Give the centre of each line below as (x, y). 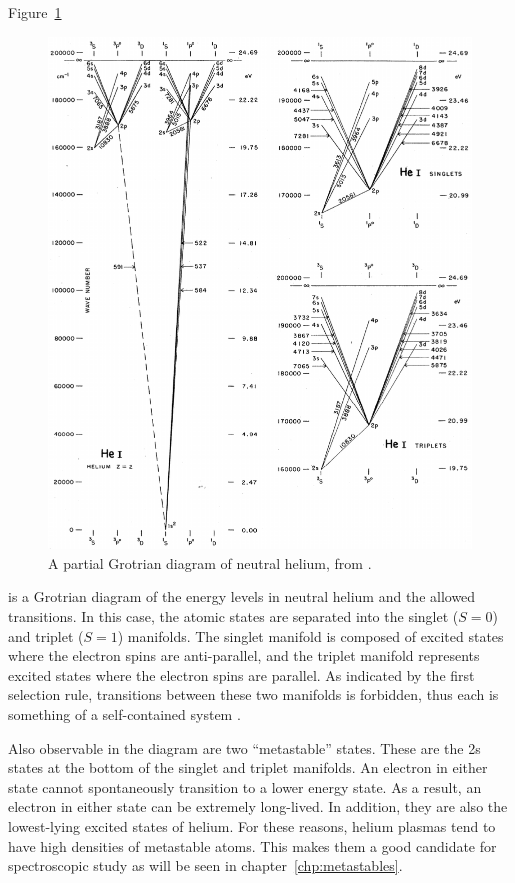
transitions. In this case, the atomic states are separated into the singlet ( (233, 615)
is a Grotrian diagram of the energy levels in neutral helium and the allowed (242, 596)
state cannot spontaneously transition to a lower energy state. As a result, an (245, 786)
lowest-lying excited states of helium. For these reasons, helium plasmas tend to (252, 825)
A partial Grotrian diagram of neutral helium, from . (210, 562)
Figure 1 (35, 12)
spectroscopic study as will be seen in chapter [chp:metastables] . (205, 865)
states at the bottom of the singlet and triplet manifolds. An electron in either (248, 767)
